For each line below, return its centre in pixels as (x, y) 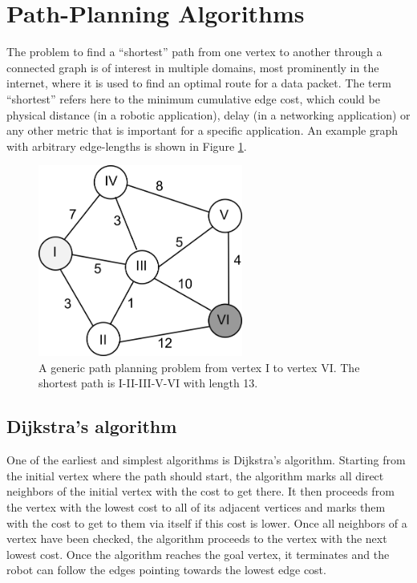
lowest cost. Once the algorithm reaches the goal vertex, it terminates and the (198, 554)
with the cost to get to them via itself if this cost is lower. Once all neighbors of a (207, 522)
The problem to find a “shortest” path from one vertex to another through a (194, 52)
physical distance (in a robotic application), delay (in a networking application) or (208, 114)
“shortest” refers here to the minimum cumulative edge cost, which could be (193, 98)
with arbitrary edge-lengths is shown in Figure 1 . (127, 146)
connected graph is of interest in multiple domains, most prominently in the (193, 67)
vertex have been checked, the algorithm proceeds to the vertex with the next (197, 538)
